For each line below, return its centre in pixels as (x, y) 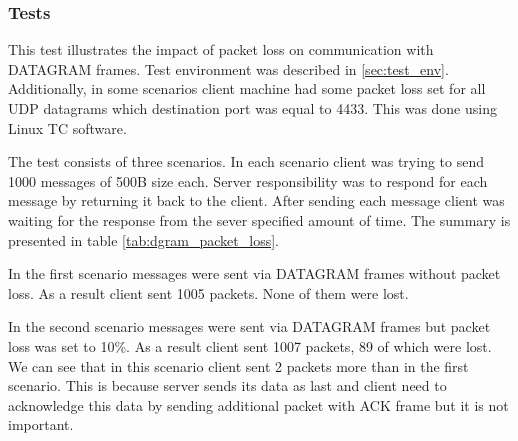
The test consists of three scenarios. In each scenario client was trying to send (246, 161)
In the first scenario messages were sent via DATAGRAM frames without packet (254, 273)
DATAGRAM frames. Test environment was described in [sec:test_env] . (228, 68)
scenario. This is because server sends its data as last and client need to (227, 385)
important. (41, 424)
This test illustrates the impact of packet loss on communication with (221, 49)
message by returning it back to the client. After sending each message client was (256, 200)
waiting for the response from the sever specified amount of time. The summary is (259, 219)
